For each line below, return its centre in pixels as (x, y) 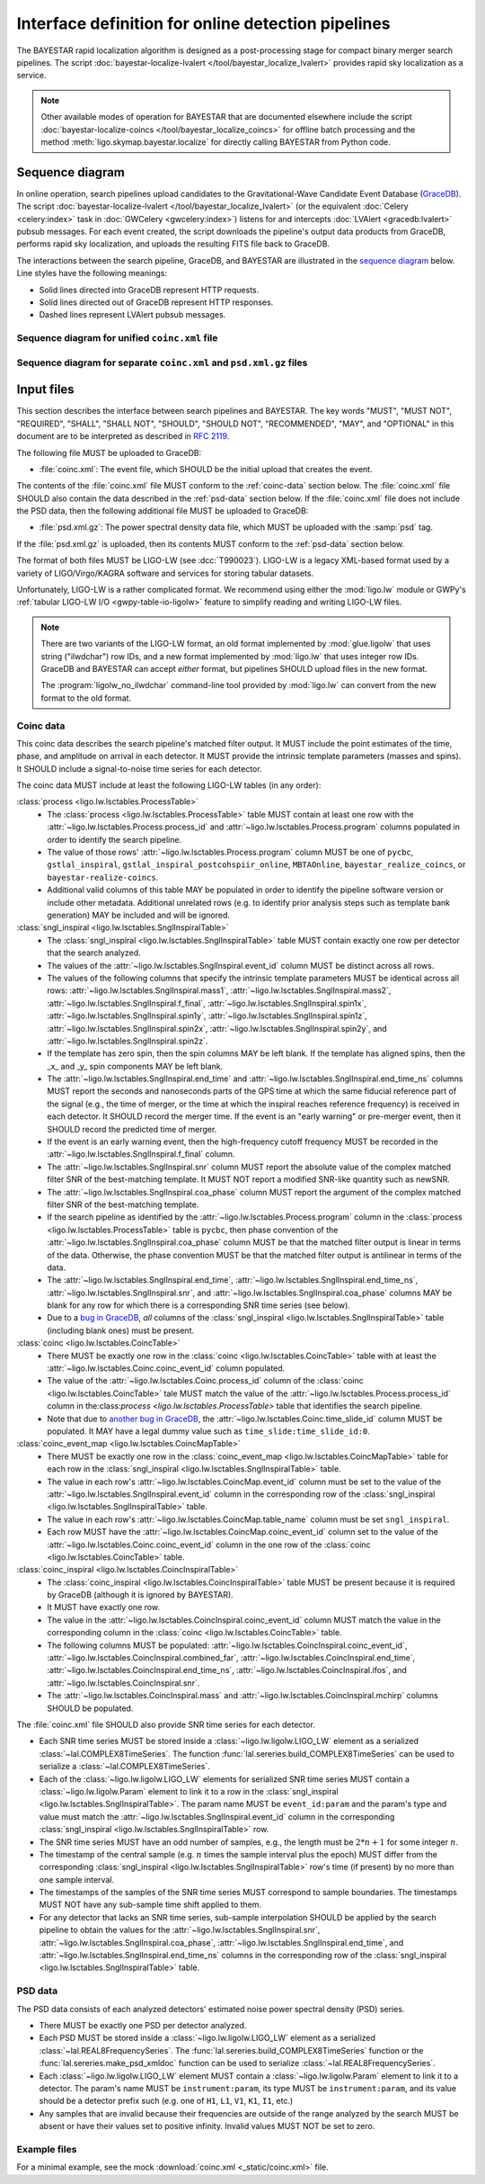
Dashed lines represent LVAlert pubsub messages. (132, 315)
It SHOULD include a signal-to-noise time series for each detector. (139, 768)
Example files (47, 2149)
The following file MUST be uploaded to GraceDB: (109, 452)
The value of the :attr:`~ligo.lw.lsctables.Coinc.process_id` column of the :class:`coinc (205, 1381)
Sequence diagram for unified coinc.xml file (117, 338)
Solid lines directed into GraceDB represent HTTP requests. (149, 290)
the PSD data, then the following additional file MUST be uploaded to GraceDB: (163, 511)
